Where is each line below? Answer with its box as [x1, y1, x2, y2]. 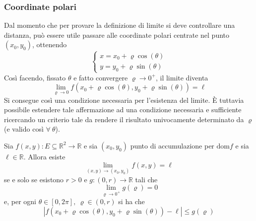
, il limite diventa [155, 72, 208, 82]
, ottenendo [32, 39, 67, 50]
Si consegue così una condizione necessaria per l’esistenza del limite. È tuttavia [4, 94, 244, 105]
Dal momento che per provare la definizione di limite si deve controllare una [4, 20, 235, 30]
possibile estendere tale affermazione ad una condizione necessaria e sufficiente [4, 104, 242, 115]
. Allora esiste [23, 151, 65, 161]
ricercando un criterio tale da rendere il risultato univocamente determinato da [4, 114, 244, 124]
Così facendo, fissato [4, 72, 66, 82]
